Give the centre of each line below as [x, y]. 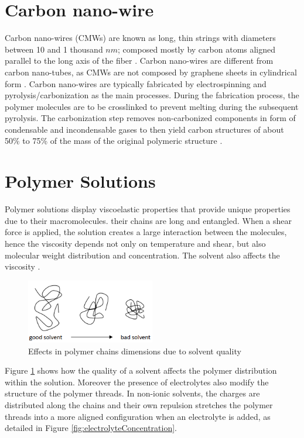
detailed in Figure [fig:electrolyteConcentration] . [91, 428]
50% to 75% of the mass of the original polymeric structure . [114, 141]
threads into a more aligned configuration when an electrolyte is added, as [138, 416]
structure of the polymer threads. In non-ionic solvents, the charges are [132, 393]
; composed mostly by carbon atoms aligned [197, 49]
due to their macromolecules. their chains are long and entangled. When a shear [148, 220]
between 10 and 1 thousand [54, 49]
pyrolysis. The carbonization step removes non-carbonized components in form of [150, 118]
